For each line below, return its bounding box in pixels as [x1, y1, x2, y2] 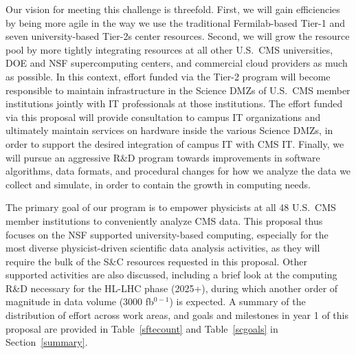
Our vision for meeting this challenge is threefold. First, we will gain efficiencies [5, 2, 340, 16]
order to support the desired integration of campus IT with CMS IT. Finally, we [5, 136, 344, 151]
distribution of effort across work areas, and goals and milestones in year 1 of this [5, 308, 348, 322]
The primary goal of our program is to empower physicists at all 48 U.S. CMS [5, 200, 336, 214]
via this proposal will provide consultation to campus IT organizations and [5, 109, 321, 124]
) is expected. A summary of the [169, 294, 306, 309]
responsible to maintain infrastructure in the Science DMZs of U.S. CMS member [5, 82, 351, 97]
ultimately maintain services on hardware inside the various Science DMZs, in [5, 123, 333, 137]
